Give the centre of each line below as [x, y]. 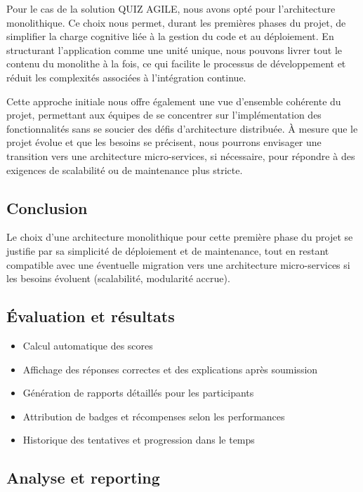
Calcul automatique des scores [88, 345]
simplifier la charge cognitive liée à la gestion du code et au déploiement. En [170, 36]
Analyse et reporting [83, 478]
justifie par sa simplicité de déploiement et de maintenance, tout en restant [168, 250]
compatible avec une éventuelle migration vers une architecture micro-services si [178, 264]
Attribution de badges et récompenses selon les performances [154, 416]
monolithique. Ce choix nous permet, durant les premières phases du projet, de [176, 22]
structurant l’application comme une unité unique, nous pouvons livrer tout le [174, 49]
